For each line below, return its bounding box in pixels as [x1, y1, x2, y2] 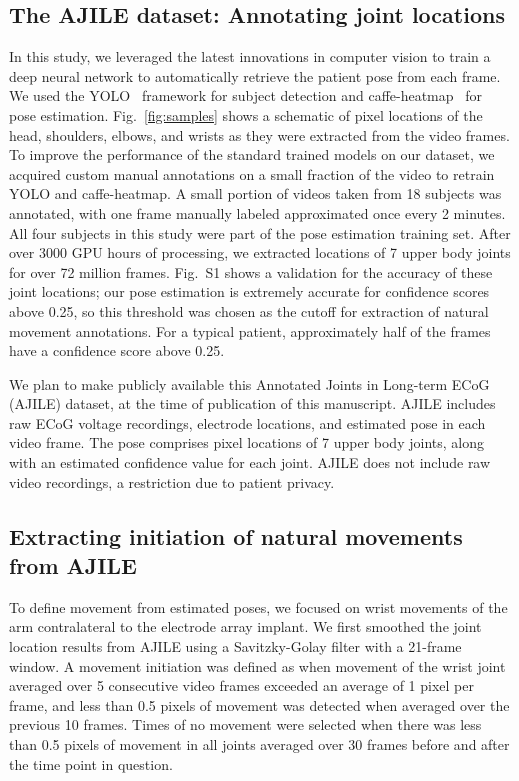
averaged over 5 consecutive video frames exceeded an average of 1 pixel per [9, 675, 474, 696]
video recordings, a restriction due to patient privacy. [9, 471, 335, 492]
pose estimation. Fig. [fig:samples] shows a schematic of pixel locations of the [9, 104, 483, 125]
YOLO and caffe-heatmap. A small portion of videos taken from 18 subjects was [9, 183, 502, 204]
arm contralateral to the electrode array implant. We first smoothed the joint [9, 616, 482, 637]
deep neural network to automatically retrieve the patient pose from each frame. [9, 65, 501, 86]
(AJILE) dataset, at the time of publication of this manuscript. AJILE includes [9, 393, 496, 414]
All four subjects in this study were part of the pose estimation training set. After [9, 222, 511, 243]
